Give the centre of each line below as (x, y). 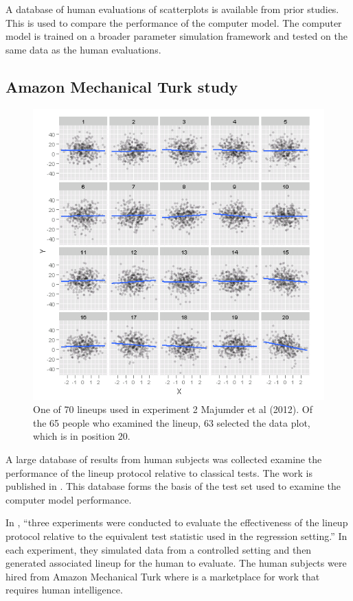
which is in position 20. (82, 436)
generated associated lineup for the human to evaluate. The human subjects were (176, 563)
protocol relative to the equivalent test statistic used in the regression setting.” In (176, 535)
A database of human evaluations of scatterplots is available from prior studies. (172, 9)
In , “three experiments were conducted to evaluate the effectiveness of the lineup (177, 522)
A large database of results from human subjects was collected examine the (164, 459)
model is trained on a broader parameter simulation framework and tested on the (176, 36)
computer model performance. (69, 499)
